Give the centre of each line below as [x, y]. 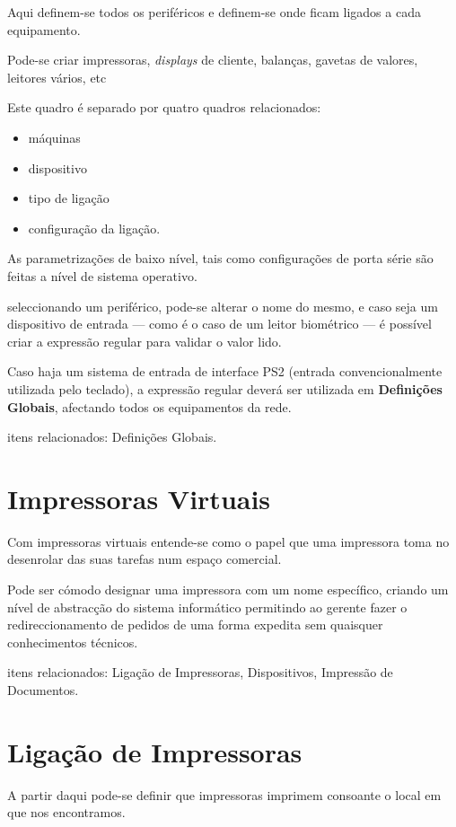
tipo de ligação [69, 198]
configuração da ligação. [94, 228]
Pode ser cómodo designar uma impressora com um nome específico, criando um [228, 589]
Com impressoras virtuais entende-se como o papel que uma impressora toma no [228, 541]
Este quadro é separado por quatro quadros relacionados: [164, 107]
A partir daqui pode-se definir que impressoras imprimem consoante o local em [224, 794]
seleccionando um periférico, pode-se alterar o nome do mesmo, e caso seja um [223, 306]
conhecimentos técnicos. [73, 642]
